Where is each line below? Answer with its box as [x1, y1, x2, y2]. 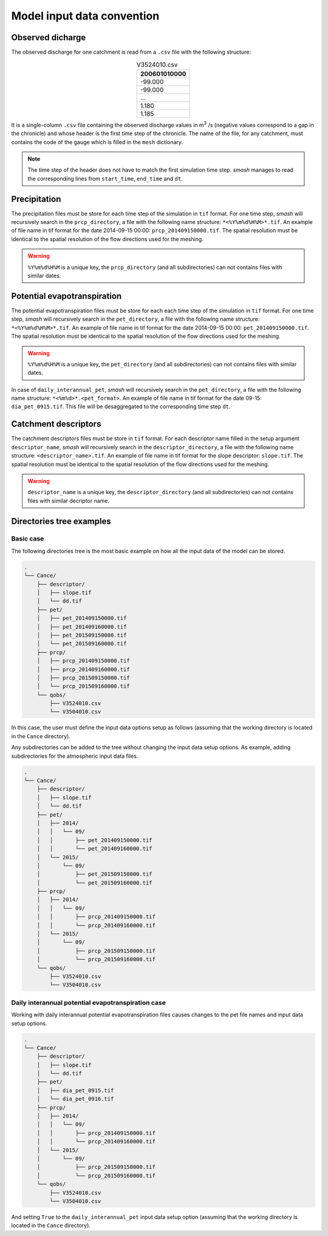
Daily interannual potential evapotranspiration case [11, 998, 166, 1007]
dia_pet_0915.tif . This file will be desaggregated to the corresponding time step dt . [11, 403, 231, 410]
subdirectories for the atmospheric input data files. [11, 752, 138, 759]
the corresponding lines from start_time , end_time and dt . [27, 175, 183, 182]
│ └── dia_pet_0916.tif [36, 1095, 114, 1103]
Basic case [11, 534, 44, 543]
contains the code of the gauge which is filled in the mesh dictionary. [11, 138, 183, 145]
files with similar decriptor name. [27, 497, 109, 505]
